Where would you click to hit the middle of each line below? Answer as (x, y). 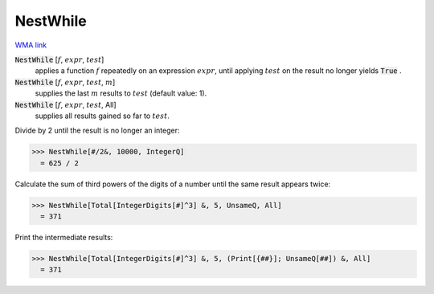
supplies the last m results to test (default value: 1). (121, 93)
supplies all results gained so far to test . (102, 116)
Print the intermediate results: (64, 237)
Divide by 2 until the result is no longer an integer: (97, 131)
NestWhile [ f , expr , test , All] (66, 104)
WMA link (31, 45)
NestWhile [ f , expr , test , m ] (65, 82)
